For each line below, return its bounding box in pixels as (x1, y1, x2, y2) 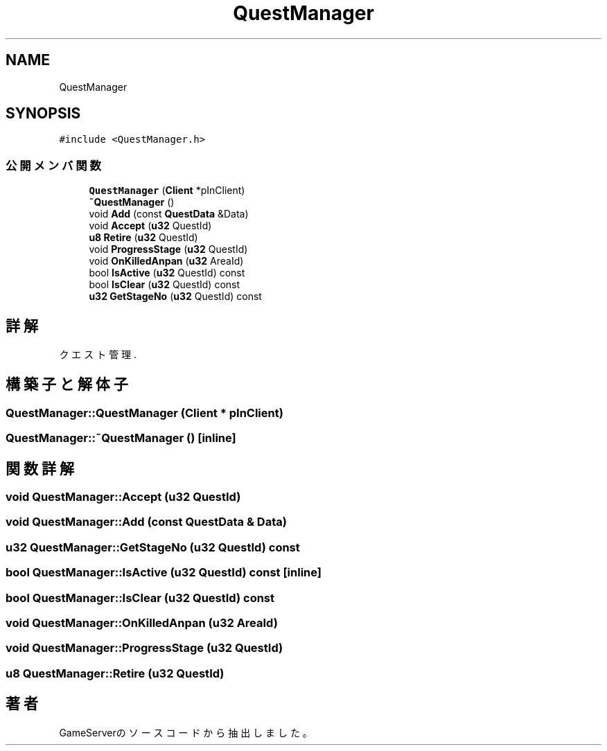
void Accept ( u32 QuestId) (89, 220, 212, 232)
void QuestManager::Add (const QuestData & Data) (6, 515, 287, 529)
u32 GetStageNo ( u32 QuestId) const (89, 290, 262, 303)
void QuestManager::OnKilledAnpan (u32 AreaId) (6, 615, 278, 630)
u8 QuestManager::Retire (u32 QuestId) (6, 666, 225, 680)
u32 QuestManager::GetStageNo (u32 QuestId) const (6, 540, 300, 554)
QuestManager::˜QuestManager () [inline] (6, 431, 236, 445)
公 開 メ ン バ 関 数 (6, 158, 101, 173)
